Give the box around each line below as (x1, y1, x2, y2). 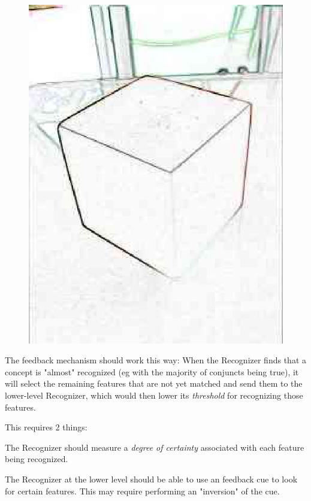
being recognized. (5, 453, 68, 465)
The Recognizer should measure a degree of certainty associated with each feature (5, 441, 304, 453)
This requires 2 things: (5, 421, 87, 433)
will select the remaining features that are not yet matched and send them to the (5, 377, 303, 390)
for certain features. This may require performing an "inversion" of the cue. (5, 484, 280, 497)
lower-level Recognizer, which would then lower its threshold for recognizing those (5, 388, 303, 401)
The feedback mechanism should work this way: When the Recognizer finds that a (5, 354, 306, 366)
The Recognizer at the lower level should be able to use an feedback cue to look (5, 472, 298, 485)
